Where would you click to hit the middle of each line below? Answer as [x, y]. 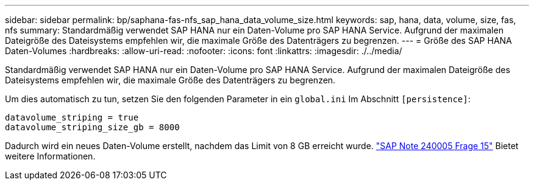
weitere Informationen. [50, 156]
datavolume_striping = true [72, 117]
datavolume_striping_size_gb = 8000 [92, 127]
